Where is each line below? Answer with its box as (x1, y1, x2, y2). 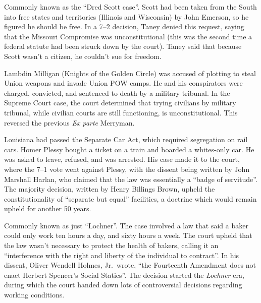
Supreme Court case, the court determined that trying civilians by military (4, 97, 236, 108)
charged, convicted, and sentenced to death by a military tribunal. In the (4, 87, 230, 98)
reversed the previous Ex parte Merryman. (4, 117, 135, 128)
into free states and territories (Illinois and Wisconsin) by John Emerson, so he (4, 11, 249, 22)
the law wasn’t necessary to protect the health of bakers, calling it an (4, 240, 219, 251)
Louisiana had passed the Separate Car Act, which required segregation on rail (4, 134, 248, 145)
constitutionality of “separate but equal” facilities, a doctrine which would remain (4, 193, 257, 204)
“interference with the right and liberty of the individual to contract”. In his (4, 250, 239, 260)
